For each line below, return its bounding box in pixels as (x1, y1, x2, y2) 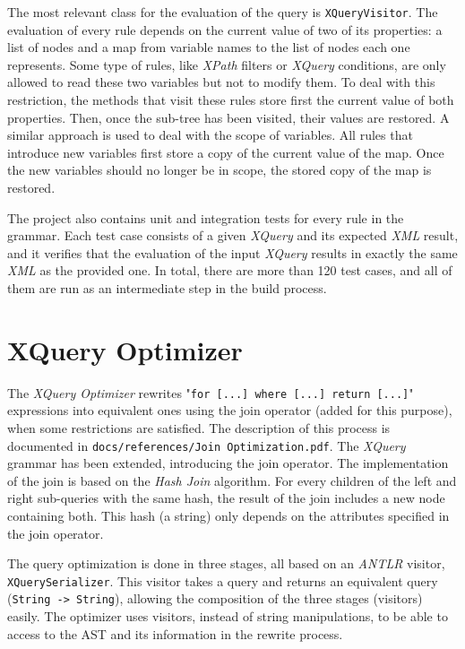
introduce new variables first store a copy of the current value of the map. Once (7, 143, 444, 161)
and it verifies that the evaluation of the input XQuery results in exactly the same (7, 243, 458, 262)
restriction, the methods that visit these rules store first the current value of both (7, 91, 454, 109)
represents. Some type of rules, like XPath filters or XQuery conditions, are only (7, 55, 446, 74)
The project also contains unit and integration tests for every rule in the (7, 208, 404, 227)
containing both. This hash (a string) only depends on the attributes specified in (7, 506, 450, 524)
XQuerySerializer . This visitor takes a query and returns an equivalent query (7, 571, 438, 590)
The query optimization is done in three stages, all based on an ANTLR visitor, (7, 554, 445, 573)
